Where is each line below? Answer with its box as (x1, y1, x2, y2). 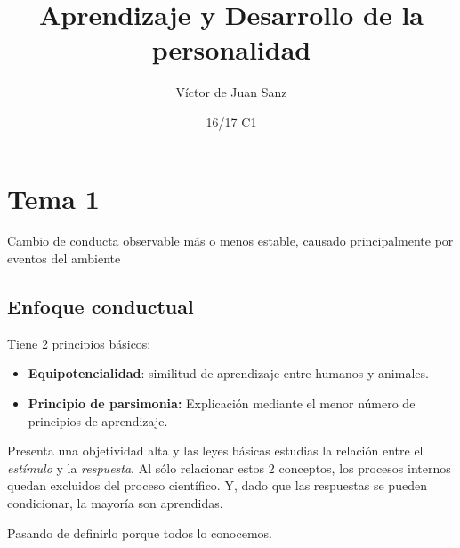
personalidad (151, 31, 311, 68)
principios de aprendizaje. (28, 411, 168, 430)
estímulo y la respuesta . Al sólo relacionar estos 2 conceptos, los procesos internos (7, 458, 451, 477)
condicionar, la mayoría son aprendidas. (7, 493, 223, 512)
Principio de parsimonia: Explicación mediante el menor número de (28, 394, 416, 413)
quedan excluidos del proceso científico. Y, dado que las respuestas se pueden (7, 476, 427, 495)
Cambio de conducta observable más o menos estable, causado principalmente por (7, 231, 454, 250)
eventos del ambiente (7, 249, 121, 268)
